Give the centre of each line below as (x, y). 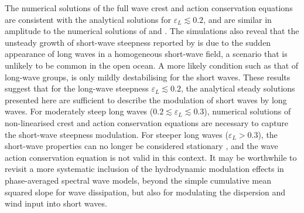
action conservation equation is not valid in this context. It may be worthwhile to (151, 157)
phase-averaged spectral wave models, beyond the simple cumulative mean (138, 180)
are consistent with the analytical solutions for (88, 19)
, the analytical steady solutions (238, 88)
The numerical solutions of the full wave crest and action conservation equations (149, 8)
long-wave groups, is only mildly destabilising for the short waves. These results (148, 77)
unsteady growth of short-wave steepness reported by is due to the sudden (138, 42)
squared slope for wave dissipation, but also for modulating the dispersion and (145, 192)
